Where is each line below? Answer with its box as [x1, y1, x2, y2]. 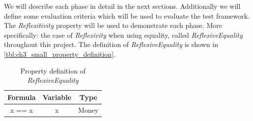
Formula [7, 92, 36, 102]
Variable [42, 92, 72, 102]
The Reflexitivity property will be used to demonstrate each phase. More [4, 20, 222, 30]
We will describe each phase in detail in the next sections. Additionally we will [4, 1, 241, 11]
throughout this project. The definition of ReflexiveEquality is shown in [4, 39, 218, 49]
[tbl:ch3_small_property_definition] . [4, 48, 115, 59]
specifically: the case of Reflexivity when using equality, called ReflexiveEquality [4, 29, 243, 40]
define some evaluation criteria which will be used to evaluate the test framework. [4, 10, 250, 21]
